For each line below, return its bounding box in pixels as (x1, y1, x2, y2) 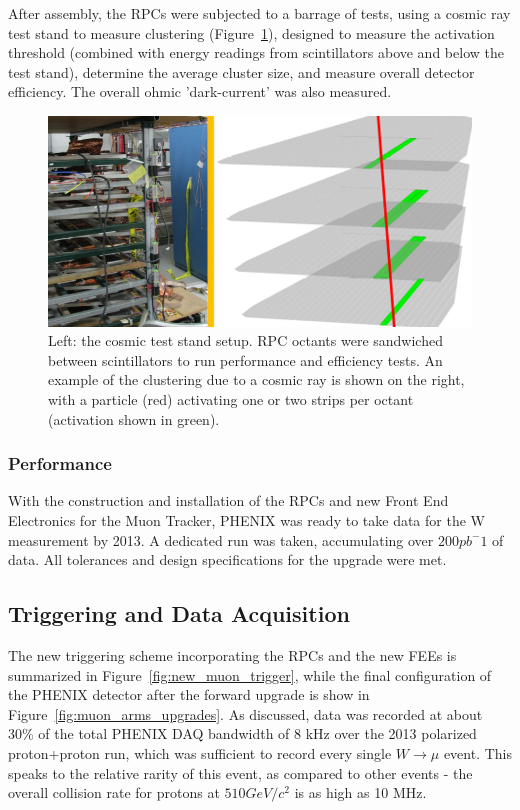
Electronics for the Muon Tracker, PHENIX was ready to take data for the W (8, 510, 485, 531)
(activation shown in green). (48, 408, 220, 429)
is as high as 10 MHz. (294, 782, 427, 803)
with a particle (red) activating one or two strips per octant (48, 389, 414, 410)
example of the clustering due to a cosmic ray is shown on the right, (48, 369, 465, 390)
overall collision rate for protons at (8, 782, 220, 803)
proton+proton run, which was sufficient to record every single (8, 742, 392, 763)
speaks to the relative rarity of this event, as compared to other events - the (8, 762, 473, 783)
